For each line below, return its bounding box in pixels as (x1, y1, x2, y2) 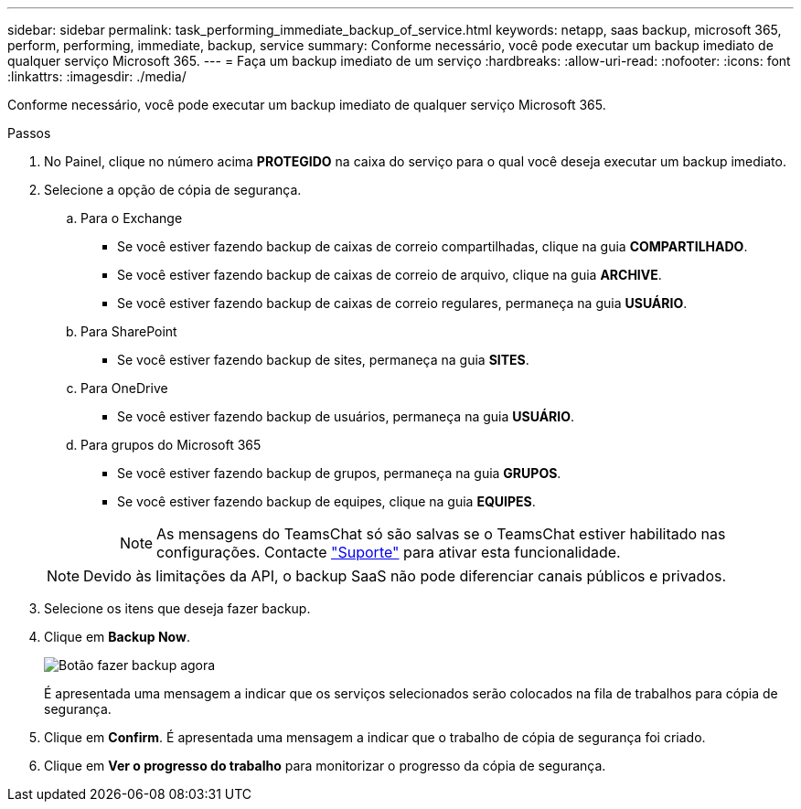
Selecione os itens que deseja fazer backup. (44, 601, 311, 616)
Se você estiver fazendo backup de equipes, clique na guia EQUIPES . (117, 494, 536, 509)
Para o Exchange (80, 210, 183, 226)
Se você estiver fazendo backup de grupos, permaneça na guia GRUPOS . (117, 465, 561, 481)
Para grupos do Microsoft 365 (80, 437, 262, 452)
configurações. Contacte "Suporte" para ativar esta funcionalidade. (156, 543, 621, 561)
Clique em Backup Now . (44, 629, 190, 644)
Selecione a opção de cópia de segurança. (44, 182, 302, 197)
